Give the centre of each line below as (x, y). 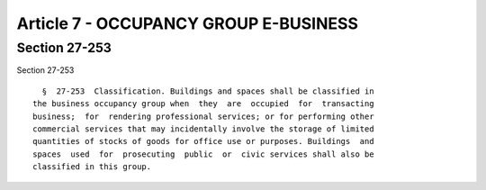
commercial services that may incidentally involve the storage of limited (203, 129)
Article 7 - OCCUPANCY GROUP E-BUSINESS (188, 23)
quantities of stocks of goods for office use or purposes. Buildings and (203, 141)
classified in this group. (92, 167)
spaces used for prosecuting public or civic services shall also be (203, 154)
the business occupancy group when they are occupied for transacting (203, 104)
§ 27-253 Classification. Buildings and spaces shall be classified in (208, 91)
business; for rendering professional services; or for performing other (203, 116)
